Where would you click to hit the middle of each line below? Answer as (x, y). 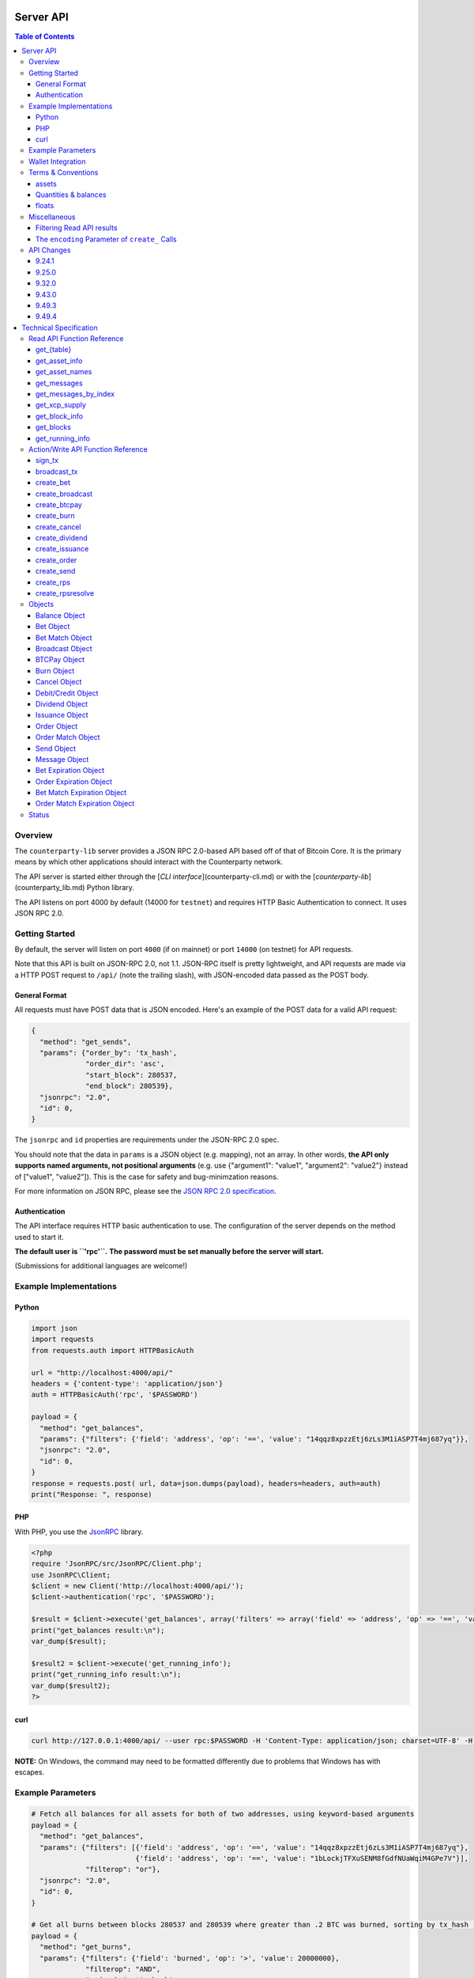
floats (45, 206)
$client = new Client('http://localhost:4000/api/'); (137, 1586)
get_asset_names (64, 372)
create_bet (53, 483)
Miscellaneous (52, 217)
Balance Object (61, 615)
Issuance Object (62, 715)
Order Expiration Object (74, 781)
